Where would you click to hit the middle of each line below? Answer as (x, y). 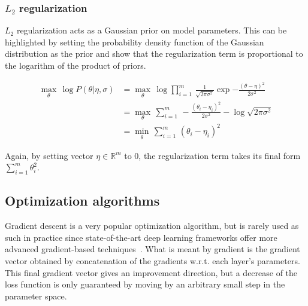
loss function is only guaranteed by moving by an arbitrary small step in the (145, 284)
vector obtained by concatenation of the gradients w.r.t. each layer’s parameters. (153, 260)
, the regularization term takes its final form (220, 155)
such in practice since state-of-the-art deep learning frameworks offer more (141, 237)
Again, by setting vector (49, 155)
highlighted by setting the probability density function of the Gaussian (135, 42)
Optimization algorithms (82, 201)
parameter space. (36, 296)
